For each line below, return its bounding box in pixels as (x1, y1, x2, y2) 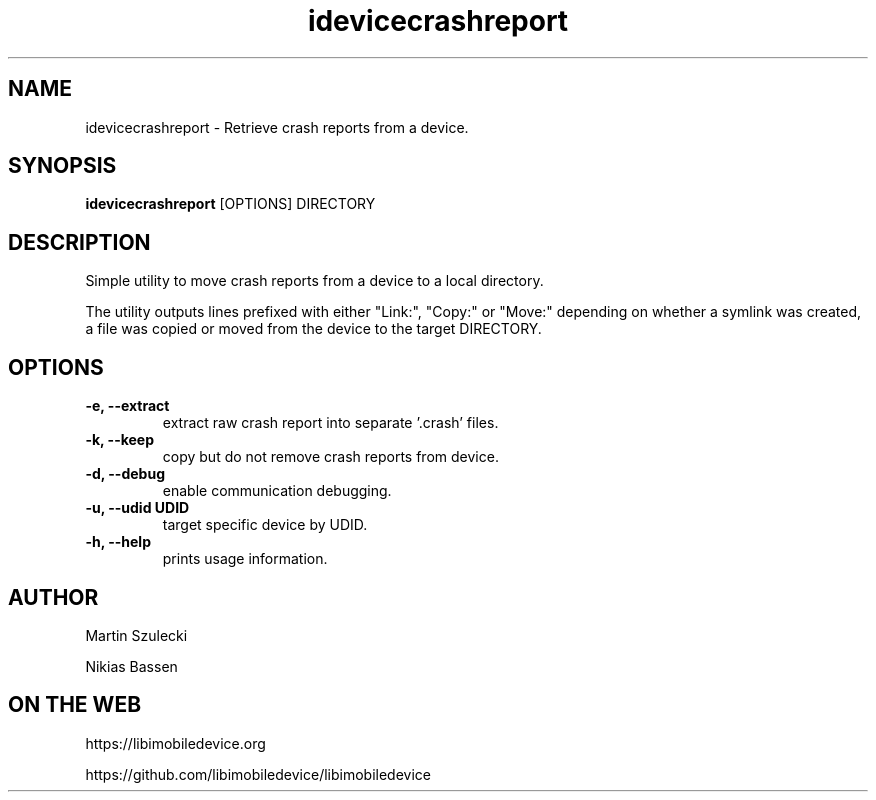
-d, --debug (85, 465, 165, 483)
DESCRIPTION (8, 229, 151, 255)
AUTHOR (8, 584, 99, 610)
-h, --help (85, 533, 151, 551)
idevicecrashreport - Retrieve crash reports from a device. (85, 118, 469, 136)
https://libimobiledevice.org (85, 734, 266, 752)
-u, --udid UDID (85, 499, 190, 517)
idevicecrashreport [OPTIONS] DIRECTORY (85, 195, 376, 213)
